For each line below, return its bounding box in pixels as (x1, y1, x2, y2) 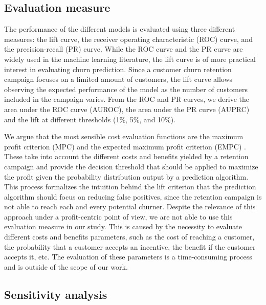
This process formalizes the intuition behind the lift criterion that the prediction (4, 181, 256, 192)
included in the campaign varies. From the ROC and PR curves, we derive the (4, 94, 250, 104)
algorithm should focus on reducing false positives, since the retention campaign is (4, 191, 262, 202)
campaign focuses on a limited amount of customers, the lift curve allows (4, 74, 233, 84)
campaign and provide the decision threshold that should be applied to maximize (4, 161, 258, 171)
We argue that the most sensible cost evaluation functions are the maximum (4, 131, 243, 142)
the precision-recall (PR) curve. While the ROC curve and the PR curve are (4, 43, 243, 54)
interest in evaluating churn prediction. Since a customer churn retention (4, 63, 232, 74)
